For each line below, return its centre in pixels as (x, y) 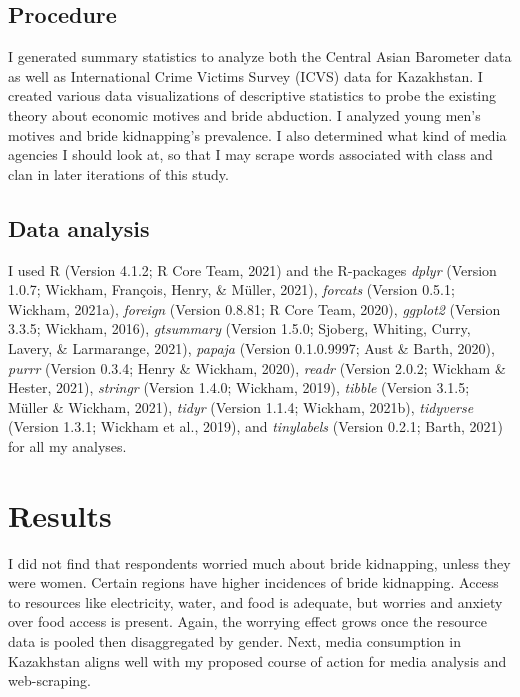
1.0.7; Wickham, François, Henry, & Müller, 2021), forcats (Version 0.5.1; (231, 289)
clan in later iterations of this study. (118, 173)
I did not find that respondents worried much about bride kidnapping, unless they (259, 562)
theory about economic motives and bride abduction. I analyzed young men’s (244, 114)
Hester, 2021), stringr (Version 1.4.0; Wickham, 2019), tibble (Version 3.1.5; (239, 387)
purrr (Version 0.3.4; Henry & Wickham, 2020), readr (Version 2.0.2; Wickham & (257, 367)
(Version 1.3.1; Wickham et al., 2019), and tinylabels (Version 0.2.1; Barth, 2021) (256, 426)
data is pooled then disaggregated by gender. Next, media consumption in (234, 641)
